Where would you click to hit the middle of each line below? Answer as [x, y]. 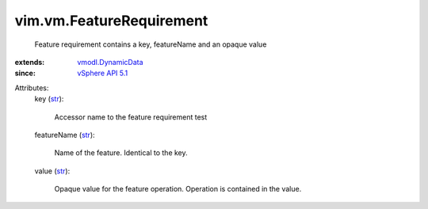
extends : [30, 62]
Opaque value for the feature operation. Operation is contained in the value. [178, 189]
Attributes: [32, 88]
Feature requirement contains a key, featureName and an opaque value [151, 44]
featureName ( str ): [65, 135]
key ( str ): [49, 99]
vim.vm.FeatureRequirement [111, 21]
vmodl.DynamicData [110, 62]
